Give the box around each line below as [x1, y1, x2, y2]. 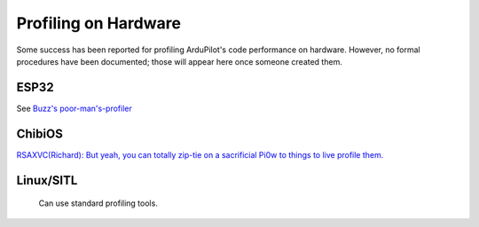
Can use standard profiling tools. [38, 198, 159, 208]
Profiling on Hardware [16, 13, 182, 33]
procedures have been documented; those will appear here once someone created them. [16, 56, 343, 67]
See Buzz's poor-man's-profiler [16, 103, 133, 113]
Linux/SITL [16, 173, 78, 188]
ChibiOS [16, 126, 64, 141]
